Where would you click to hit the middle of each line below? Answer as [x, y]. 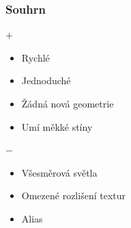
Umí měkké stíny [57, 126]
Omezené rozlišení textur [73, 195]
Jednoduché [46, 80]
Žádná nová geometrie [68, 103]
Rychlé [35, 57]
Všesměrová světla [59, 172]
